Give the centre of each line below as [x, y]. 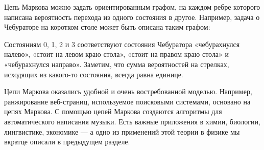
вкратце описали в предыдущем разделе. [67, 142]
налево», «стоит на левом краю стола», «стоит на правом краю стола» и [117, 54]
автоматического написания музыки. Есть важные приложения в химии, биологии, [132, 121]
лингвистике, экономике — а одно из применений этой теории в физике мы [122, 131]
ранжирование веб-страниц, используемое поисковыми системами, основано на [127, 101]
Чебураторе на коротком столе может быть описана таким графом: [107, 27]
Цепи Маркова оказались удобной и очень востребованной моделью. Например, [128, 91]
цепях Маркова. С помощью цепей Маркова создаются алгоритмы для [113, 111]
